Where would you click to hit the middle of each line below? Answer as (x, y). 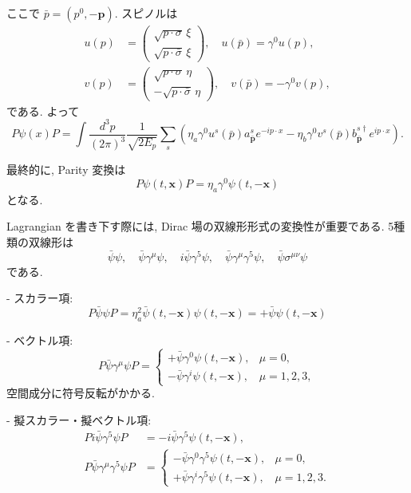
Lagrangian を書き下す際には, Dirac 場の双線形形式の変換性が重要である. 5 (200, 226)
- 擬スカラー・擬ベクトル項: (79, 420)
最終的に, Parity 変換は (66, 170)
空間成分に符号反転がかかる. (81, 393)
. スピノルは (146, 13)
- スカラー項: (40, 298)
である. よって (43, 110)
